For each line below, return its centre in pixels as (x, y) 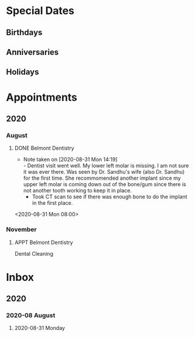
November (21, 229)
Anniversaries (32, 52)
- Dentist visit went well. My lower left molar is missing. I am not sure (106, 166)
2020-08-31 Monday (40, 328)
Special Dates (40, 11)
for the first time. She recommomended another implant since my (102, 178)
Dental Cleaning (34, 253)
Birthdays (24, 32)
